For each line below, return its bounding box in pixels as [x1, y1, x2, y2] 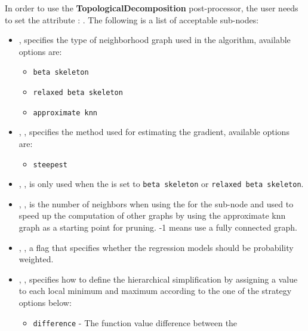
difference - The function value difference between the [33, 316, 238, 329]
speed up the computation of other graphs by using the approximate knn [19, 209, 286, 222]
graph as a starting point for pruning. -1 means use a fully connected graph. [19, 221, 297, 234]
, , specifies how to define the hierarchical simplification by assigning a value [19, 272, 298, 285]
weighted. [19, 253, 54, 265]
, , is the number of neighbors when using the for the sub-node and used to [19, 197, 294, 210]
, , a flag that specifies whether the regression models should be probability [19, 241, 294, 253]
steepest [33, 160, 67, 169]
